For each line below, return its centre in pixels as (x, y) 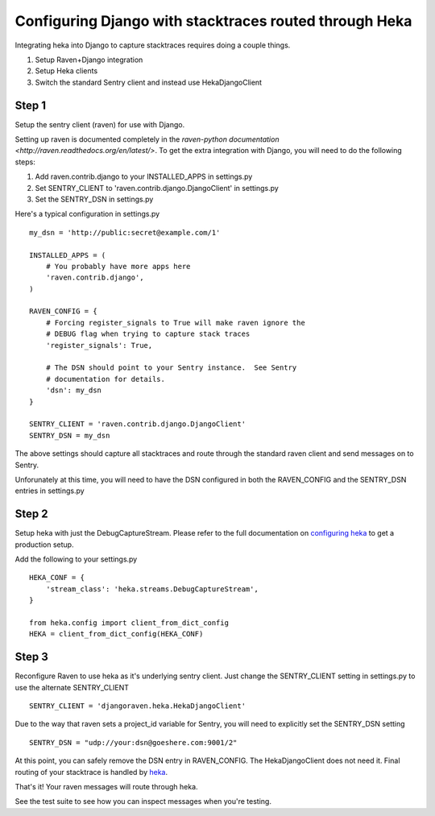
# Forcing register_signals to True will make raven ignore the (175, 323)
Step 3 (31, 657)
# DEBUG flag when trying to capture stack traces (148, 334)
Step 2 (31, 514)
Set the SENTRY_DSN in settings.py (94, 199)
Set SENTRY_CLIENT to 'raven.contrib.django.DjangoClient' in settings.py (157, 188)
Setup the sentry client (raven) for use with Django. (100, 124)
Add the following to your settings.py (76, 559)
